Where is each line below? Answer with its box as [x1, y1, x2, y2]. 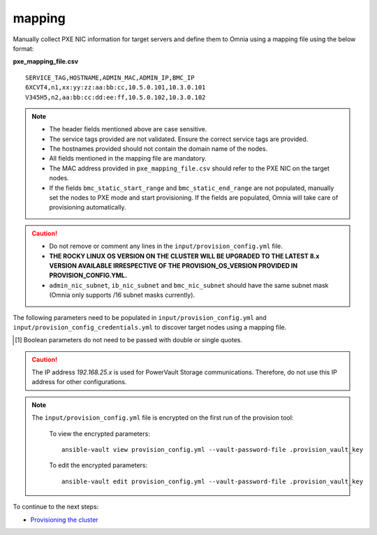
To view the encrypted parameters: [49, 430, 150, 438]
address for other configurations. [31, 378, 127, 386]
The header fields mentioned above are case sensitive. [49, 125, 207, 133]
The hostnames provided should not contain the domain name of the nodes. [49, 145, 268, 153]
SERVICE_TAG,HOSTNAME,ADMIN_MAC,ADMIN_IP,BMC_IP [25, 73, 195, 82]
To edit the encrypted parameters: [49, 461, 148, 469]
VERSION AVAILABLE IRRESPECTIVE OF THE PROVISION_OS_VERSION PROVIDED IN [49, 261, 298, 270]
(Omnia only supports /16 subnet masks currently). [49, 291, 195, 300]
